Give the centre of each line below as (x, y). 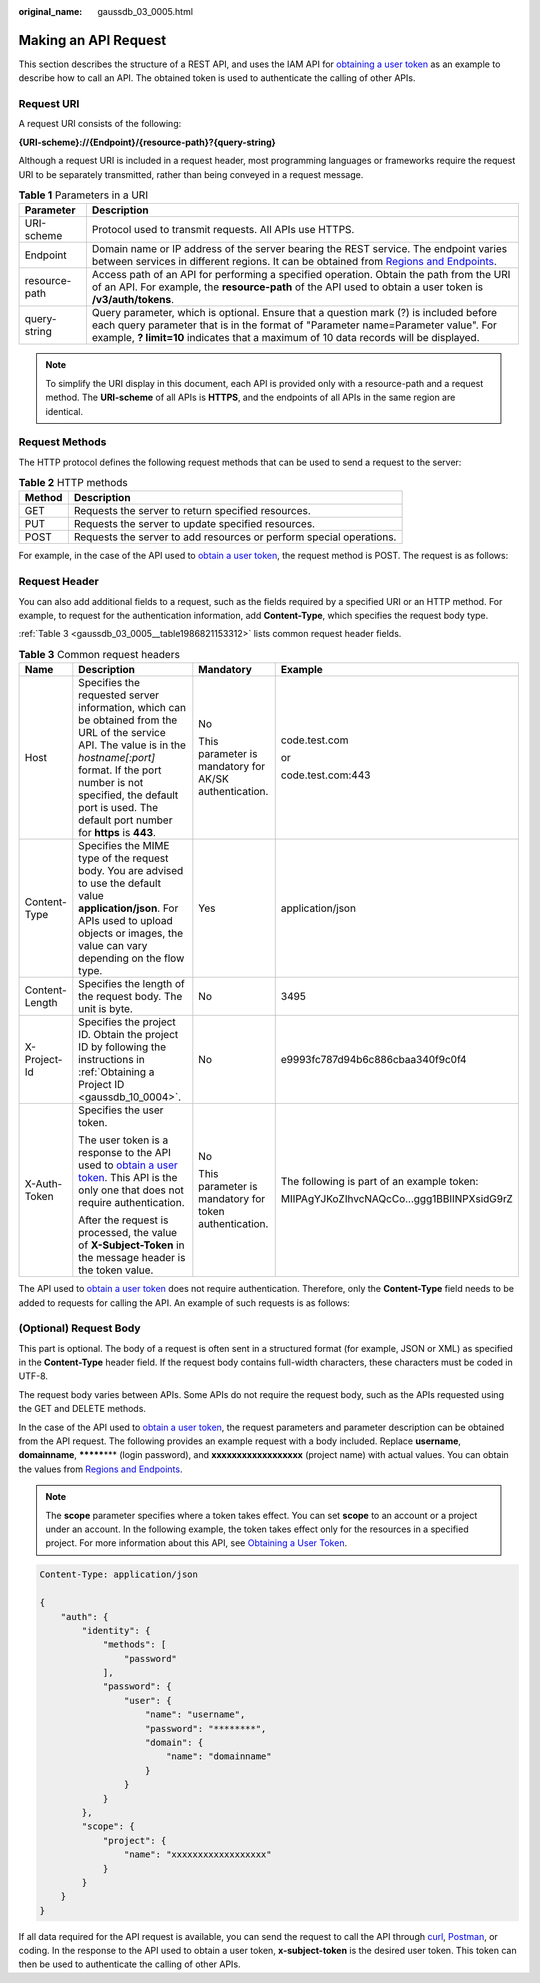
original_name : (50, 11)
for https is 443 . (117, 833)
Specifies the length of (131, 984)
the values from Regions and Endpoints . (100, 1469)
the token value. (116, 1270)
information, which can (132, 708)
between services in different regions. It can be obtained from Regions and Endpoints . (294, 262)
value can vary (113, 946)
